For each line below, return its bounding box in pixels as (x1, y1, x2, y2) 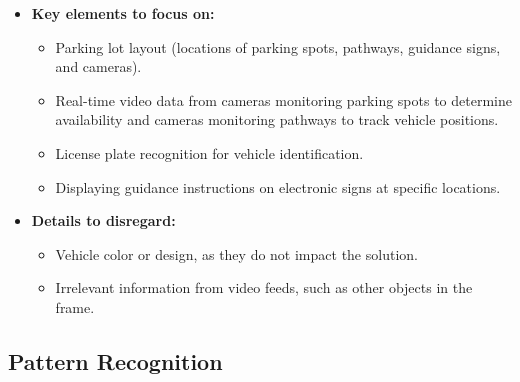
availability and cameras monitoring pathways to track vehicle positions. (55, 109, 499, 130)
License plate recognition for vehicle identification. (55, 142, 364, 163)
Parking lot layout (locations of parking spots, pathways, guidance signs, (55, 36, 501, 57)
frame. (55, 296, 95, 317)
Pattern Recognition (8, 345, 223, 376)
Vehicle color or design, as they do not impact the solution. (55, 243, 418, 264)
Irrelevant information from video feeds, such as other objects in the (55, 277, 473, 298)
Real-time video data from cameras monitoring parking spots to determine (55, 89, 512, 110)
